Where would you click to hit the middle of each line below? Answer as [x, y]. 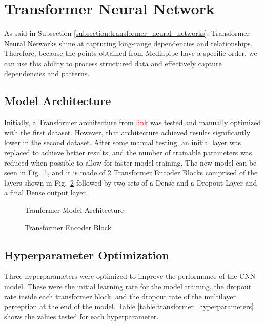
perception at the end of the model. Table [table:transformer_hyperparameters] [129, 306]
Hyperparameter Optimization [87, 255]
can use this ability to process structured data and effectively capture [113, 63]
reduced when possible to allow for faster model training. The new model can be [130, 162]
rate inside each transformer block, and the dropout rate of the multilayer [120, 296]
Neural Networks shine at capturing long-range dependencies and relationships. [128, 43]
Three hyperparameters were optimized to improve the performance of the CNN [130, 276]
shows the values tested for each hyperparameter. [81, 316]
